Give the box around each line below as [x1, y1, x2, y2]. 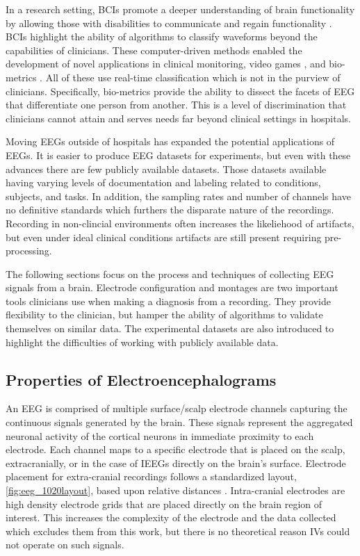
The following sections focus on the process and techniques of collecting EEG [6, 266, 334, 281]
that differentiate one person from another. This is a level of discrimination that [6, 97, 347, 112]
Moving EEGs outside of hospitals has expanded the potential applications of [6, 134, 335, 149]
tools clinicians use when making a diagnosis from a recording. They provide [6, 293, 331, 308]
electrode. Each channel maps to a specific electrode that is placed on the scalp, [6, 442, 345, 457]
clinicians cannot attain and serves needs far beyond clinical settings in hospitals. [6, 111, 351, 125]
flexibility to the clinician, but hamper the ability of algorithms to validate [6, 307, 323, 322]
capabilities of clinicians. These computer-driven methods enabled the [6, 42, 302, 57]
